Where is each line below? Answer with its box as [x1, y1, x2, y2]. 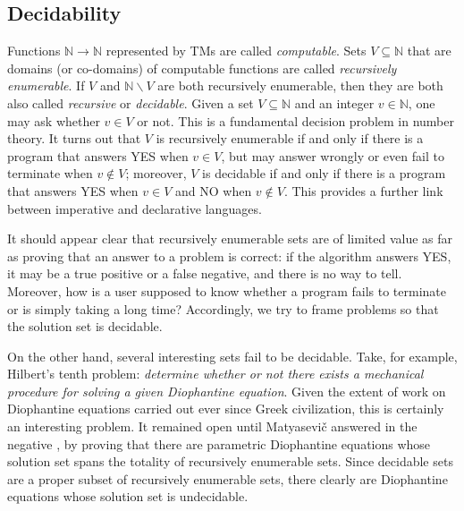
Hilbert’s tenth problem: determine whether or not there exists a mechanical [7, 364, 424, 383]
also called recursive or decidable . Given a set [7, 93, 254, 112]
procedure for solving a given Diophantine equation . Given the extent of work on [7, 381, 446, 400]
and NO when [175, 181, 252, 200]
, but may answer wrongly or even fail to [221, 146, 444, 165]
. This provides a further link [283, 181, 443, 200]
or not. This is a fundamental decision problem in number [137, 111, 454, 130]
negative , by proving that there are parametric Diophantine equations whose [7, 434, 431, 453]
